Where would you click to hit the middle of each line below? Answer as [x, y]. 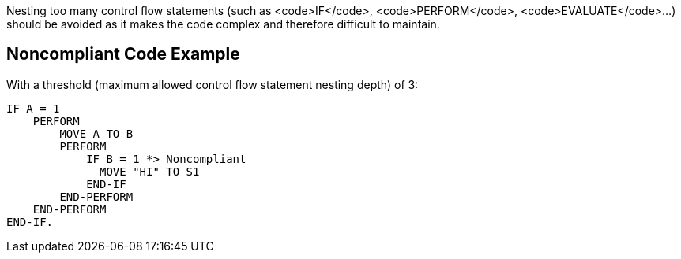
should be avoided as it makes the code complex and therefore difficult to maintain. [223, 24]
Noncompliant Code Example [123, 54]
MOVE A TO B [96, 133]
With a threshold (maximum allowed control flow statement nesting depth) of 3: [213, 84]
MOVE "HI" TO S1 [150, 171]
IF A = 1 [33, 108]
